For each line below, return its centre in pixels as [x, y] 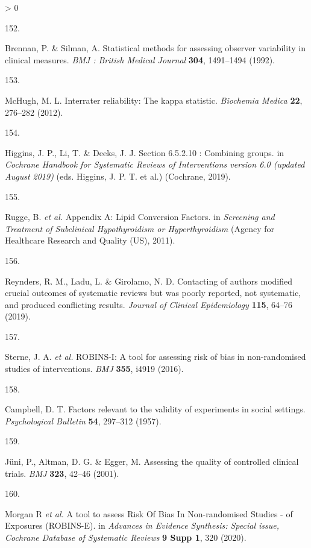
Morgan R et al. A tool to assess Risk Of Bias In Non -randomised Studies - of [149, 513]
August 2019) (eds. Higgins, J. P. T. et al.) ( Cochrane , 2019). [118, 176]
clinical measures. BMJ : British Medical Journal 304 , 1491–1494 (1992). [140, 59]
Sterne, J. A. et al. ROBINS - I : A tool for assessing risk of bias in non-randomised [155, 357]
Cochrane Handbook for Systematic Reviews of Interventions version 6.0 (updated [155, 164]
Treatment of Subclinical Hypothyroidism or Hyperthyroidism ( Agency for [140, 228]
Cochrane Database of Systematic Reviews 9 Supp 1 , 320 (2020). [126, 537]
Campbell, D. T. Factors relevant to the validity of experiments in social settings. [155, 409]
